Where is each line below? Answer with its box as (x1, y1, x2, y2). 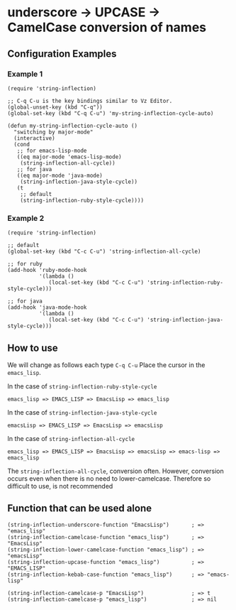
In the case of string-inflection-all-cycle (7, 434, 135, 442)
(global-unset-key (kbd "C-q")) (7, 104, 103, 111)
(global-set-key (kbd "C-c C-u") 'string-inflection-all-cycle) (7, 248, 201, 256)
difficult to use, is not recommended (7, 481, 113, 490)
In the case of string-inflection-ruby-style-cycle (7, 381, 157, 391)
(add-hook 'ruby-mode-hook (7, 267, 87, 274)
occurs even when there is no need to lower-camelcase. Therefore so (7, 474, 211, 483)
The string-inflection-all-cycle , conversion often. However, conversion (7, 467, 225, 475)
